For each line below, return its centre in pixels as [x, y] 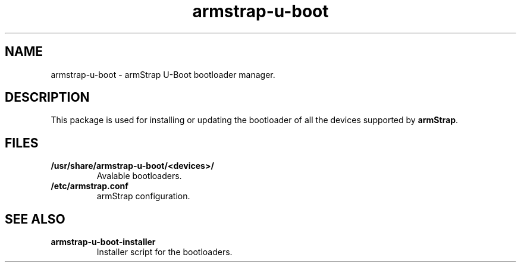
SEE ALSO [35, 219]
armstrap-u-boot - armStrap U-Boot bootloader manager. [163, 74]
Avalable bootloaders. [139, 176]
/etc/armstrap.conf [90, 186]
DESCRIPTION [47, 98]
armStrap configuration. [143, 196]
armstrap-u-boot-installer [103, 242]
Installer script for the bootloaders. [164, 252]
